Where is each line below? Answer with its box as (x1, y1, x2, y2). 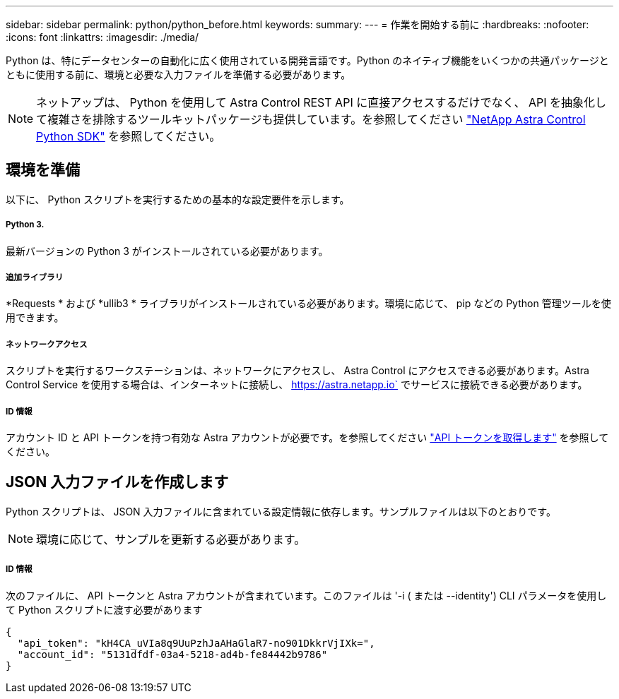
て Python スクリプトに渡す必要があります (6, 603, 203, 616)
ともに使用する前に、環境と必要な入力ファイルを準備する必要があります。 (6, 68, 351, 80)
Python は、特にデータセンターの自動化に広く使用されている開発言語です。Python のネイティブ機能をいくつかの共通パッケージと (6, 54, 609, 66)
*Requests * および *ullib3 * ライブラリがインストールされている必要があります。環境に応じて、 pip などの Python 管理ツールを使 (6, 297, 611, 310)
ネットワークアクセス (6, 339, 88, 349)
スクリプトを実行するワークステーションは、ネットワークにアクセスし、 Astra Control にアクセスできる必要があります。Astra (6, 364, 589, 377)
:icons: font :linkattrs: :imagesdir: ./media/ (6, 31, 199, 43)
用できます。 (6, 311, 64, 324)
